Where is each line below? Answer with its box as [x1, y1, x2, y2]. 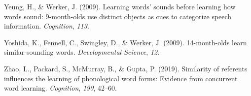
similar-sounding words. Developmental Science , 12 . [4, 47, 160, 57]
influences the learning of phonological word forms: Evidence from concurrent [4, 73, 238, 83]
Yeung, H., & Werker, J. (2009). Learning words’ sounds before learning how [4, 1, 236, 11]
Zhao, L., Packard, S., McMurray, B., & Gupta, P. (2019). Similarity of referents [4, 63, 248, 73]
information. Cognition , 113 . [4, 21, 89, 31]
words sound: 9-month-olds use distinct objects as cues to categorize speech [4, 11, 232, 21]
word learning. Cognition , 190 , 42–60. [4, 83, 117, 93]
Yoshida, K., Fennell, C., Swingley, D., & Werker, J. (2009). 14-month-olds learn [4, 37, 247, 47]
